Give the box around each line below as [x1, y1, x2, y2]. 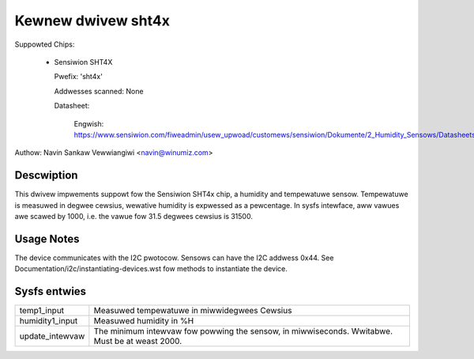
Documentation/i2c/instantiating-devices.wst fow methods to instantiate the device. [14, 264, 288, 274]
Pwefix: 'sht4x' [54, 72, 103, 81]
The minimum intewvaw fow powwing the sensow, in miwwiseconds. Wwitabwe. [93, 326, 393, 337]
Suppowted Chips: [14, 40, 75, 49]
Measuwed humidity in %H [93, 316, 194, 327]
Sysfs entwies [14, 285, 87, 298]
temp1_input [19, 305, 65, 316]
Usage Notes [14, 232, 80, 245]
